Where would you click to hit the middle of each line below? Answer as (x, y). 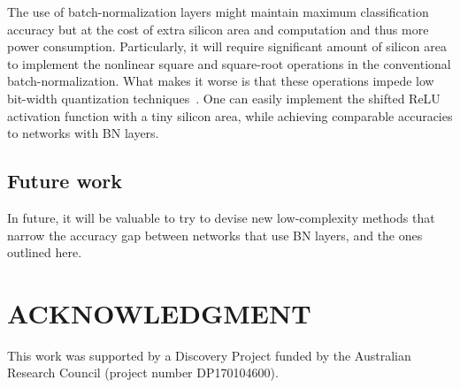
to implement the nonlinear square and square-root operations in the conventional (229, 63)
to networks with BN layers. (83, 133)
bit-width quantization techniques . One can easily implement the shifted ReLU (224, 98)
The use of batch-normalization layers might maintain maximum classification (218, 11)
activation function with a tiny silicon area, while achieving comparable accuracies (230, 115)
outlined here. (45, 252)
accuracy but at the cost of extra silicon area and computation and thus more (218, 29)
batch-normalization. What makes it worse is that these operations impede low (221, 81)
